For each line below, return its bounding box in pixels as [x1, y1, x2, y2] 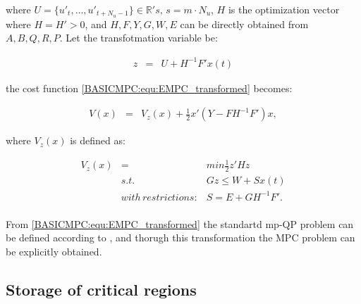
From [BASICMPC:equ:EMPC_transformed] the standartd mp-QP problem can [6, 216, 354, 231]
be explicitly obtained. [6, 243, 102, 258]
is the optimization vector [228, 2, 340, 16]
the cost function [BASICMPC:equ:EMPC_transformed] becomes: [6, 80, 293, 95]
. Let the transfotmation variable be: [59, 30, 218, 45]
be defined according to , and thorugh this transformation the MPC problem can [6, 230, 355, 245]
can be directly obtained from [180, 16, 309, 31]
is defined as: [70, 133, 126, 148]
